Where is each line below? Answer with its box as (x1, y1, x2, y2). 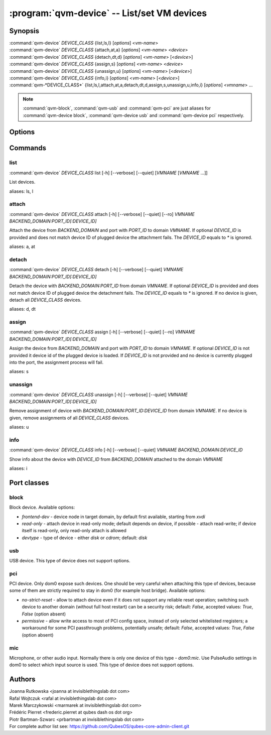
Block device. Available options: (9, 505, 75, 511)
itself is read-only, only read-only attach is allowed (22, 528, 126, 534)
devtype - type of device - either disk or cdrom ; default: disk (22, 535, 148, 541)
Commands (9, 144, 47, 153)
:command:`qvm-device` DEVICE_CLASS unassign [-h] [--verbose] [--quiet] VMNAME (9, 392, 188, 398)
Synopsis (9, 27, 40, 35)
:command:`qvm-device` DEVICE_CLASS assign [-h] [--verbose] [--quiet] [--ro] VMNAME (9, 329, 196, 335)
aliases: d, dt (9, 306, 36, 312)
